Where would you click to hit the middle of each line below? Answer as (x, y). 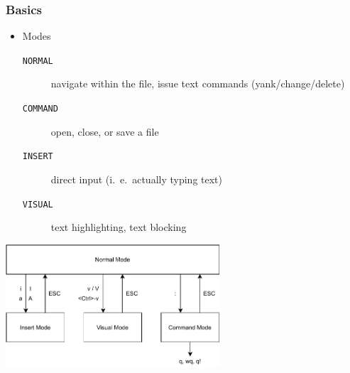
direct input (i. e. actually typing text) (136, 179)
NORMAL (38, 61)
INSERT (38, 157)
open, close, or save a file (105, 131)
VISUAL (38, 204)
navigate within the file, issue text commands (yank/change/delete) (198, 83)
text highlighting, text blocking (119, 227)
